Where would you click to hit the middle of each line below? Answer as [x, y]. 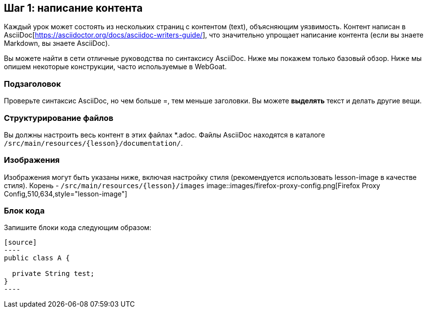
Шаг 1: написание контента [73, 8]
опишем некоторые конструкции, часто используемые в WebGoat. [115, 67]
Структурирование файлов [59, 118]
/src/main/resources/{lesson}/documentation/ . [93, 143]
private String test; [53, 274]
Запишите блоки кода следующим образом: [78, 228]
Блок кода [24, 211]
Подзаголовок [32, 84]
